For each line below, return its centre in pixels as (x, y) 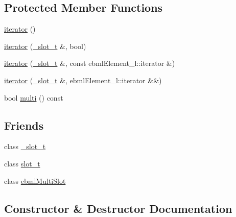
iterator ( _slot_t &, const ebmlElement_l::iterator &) (90, 63)
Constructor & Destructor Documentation (118, 208)
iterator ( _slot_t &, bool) (45, 46)
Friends (24, 125)
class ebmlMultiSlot (35, 180)
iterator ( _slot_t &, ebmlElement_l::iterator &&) (83, 80)
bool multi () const (34, 97)
